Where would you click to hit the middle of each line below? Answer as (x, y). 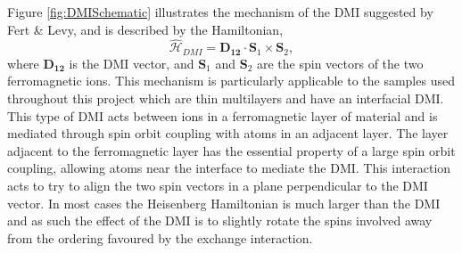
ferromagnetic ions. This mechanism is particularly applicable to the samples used (231, 81)
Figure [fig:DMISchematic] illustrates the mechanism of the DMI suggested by (220, 12)
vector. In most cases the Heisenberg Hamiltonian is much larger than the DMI (224, 203)
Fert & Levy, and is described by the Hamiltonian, (145, 29)
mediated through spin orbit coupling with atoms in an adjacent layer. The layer (228, 133)
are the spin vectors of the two (340, 63)
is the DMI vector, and (132, 63)
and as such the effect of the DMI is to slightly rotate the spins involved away (220, 220)
